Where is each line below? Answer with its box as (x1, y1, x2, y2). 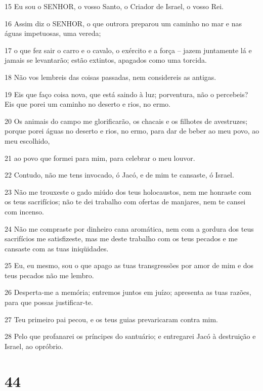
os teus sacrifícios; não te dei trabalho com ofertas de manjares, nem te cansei (5, 196, 246, 207)
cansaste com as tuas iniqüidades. (5, 243, 109, 253)
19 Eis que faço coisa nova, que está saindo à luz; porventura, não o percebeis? (5, 89, 248, 99)
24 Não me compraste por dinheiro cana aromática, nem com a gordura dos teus (5, 223, 254, 234)
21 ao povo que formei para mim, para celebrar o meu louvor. (5, 152, 195, 163)
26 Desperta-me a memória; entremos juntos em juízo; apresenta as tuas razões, (5, 287, 251, 297)
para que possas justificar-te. (5, 297, 93, 308)
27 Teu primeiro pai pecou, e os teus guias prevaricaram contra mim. (5, 314, 218, 324)
